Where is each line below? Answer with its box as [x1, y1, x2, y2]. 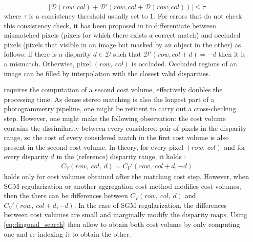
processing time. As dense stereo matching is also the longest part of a [4, 94, 214, 104]
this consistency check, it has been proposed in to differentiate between [4, 20, 216, 30]
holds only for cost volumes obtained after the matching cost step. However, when [4, 171, 249, 181]
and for [224, 141, 246, 152]
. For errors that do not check [153, 11, 242, 20]
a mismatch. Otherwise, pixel [4, 58, 91, 68]
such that [113, 49, 142, 59]
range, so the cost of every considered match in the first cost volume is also [4, 132, 229, 142]
